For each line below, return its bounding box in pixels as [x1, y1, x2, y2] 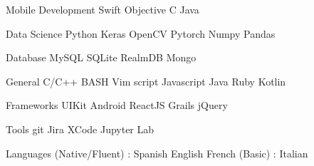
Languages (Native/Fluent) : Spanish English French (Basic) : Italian [6, 145, 308, 160]
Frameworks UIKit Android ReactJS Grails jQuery [6, 98, 228, 113]
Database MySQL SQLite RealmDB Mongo [6, 50, 197, 65]
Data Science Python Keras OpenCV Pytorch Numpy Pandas [6, 26, 276, 41]
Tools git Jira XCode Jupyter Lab [6, 121, 155, 136]
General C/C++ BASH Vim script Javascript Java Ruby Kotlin [6, 73, 286, 88]
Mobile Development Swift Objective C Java [6, 2, 199, 16]
